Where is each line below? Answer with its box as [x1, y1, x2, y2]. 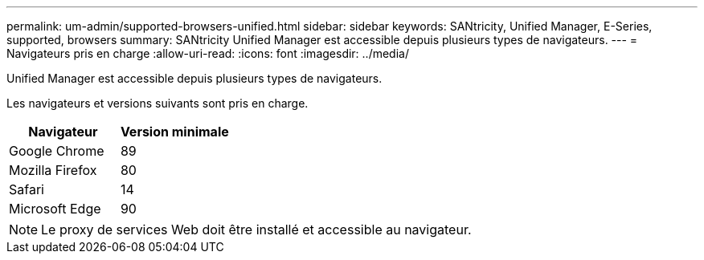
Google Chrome [9, 143, 104, 159]
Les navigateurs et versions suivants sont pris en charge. [6, 96, 309, 110]
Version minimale [120, 124, 229, 140]
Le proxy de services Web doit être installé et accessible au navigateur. [41, 221, 472, 238]
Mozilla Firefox [9, 162, 97, 178]
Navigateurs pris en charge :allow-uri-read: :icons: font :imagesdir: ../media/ [6, 47, 409, 60]
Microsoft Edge [9, 201, 101, 217]
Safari [9, 181, 44, 197]
